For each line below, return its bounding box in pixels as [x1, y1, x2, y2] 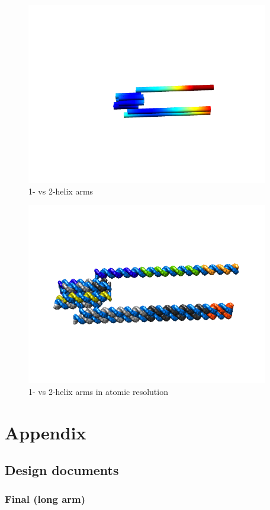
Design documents [5, 461, 119, 479]
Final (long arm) [5, 492, 86, 506]
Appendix [5, 420, 86, 444]
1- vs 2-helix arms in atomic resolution [28, 385, 168, 397]
